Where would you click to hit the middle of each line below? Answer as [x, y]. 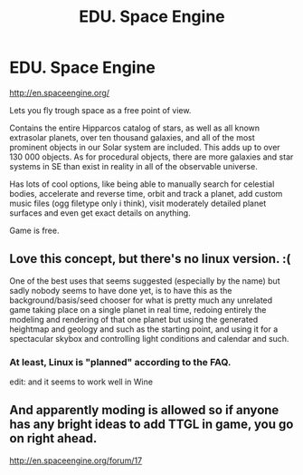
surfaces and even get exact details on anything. [100, 213]
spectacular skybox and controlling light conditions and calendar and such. [149, 338]
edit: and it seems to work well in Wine [81, 382]
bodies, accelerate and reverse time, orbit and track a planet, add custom [146, 193]
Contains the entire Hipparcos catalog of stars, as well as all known [135, 128]
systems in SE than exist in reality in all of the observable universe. [133, 166]
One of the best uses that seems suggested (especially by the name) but [145, 281]
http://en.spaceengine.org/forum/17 [76, 460]
